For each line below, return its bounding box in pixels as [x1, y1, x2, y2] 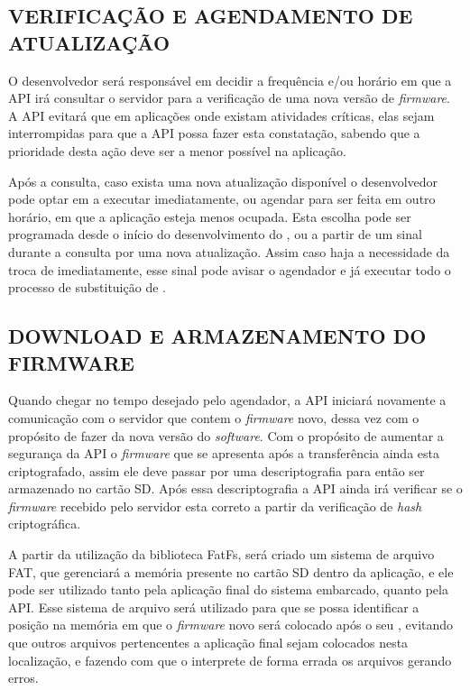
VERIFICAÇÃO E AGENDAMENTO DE [8, 2, 413, 30]
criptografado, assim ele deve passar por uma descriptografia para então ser [8, 461, 425, 480]
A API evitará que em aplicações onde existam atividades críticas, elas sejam [8, 106, 435, 124]
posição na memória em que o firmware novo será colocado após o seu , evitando [8, 615, 454, 634]
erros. [8, 668, 39, 687]
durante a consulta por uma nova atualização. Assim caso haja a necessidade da [8, 242, 450, 261]
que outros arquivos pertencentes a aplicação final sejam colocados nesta [8, 633, 409, 652]
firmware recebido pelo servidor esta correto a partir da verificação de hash [8, 496, 422, 515]
